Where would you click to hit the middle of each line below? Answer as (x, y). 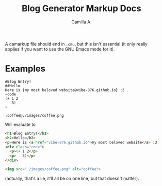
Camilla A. (81, 22)
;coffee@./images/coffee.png (34, 115)
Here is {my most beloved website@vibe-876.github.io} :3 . (67, 90)
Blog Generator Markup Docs (81, 8)
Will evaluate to (20, 124)
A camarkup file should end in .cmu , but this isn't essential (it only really (76, 44)
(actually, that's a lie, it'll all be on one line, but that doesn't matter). (72, 178)
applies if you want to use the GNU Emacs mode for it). (60, 49)
